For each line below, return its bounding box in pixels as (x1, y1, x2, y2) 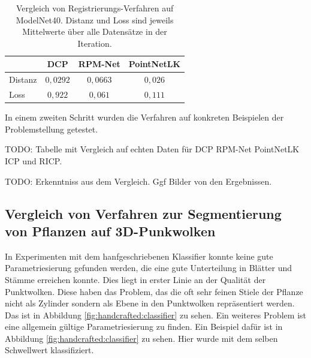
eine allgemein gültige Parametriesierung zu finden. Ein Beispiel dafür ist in (5, 320, 283, 333)
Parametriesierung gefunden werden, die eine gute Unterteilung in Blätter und (5, 261, 292, 274)
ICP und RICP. (5, 154, 62, 167)
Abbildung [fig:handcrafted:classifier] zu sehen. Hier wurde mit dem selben (5, 332, 278, 344)
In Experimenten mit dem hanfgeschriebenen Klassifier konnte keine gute (5, 249, 273, 262)
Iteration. (77, 37, 112, 49)
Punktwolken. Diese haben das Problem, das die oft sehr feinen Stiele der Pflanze (5, 285, 303, 297)
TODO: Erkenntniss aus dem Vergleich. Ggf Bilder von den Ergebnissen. (5, 175, 272, 187)
